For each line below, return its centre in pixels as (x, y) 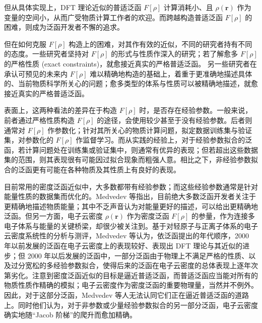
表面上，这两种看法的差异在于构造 (60, 110)
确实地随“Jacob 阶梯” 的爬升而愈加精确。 (71, 315)
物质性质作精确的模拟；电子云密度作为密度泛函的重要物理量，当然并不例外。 (131, 285)
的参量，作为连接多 (223, 216)
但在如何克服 (25, 44)
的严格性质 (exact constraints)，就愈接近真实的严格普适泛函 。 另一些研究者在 (130, 63)
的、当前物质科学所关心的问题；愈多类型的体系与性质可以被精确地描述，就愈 (131, 83)
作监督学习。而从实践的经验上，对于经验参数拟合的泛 (164, 140)
